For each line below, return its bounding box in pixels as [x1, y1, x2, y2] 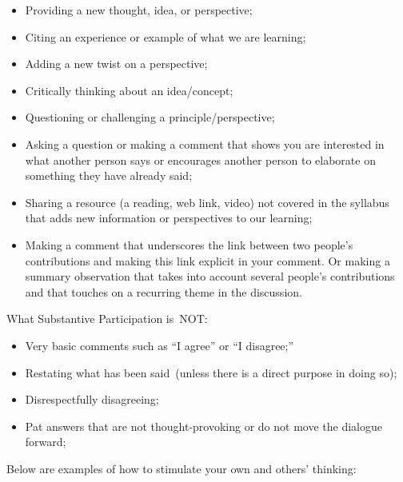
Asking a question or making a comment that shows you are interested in [25, 135, 385, 152]
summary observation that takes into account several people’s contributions [25, 268, 395, 285]
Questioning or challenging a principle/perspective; [25, 109, 275, 125]
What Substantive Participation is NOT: [6, 310, 208, 327]
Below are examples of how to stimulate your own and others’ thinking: [6, 460, 357, 476]
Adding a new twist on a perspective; [25, 55, 208, 72]
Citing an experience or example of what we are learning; [25, 28, 306, 45]
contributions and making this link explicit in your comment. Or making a [25, 252, 390, 269]
